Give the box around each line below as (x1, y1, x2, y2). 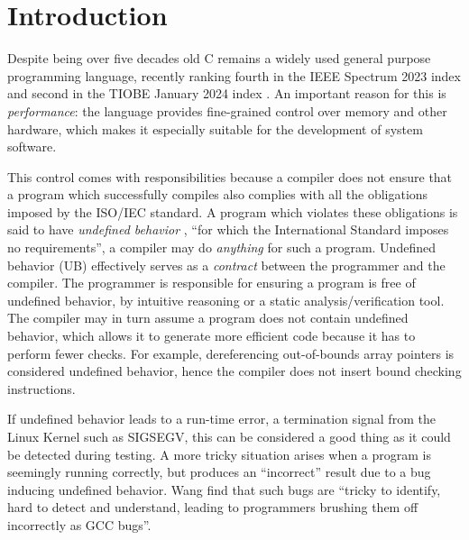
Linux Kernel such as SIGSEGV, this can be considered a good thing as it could (7, 427, 451, 445)
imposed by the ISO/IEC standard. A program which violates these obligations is (7, 202, 458, 221)
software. (7, 137, 57, 156)
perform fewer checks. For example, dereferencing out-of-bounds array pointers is (7, 343, 455, 362)
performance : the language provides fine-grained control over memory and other (7, 101, 447, 120)
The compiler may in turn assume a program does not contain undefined (7, 308, 409, 327)
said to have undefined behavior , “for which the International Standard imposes (7, 220, 449, 239)
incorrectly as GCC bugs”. (7, 515, 152, 534)
